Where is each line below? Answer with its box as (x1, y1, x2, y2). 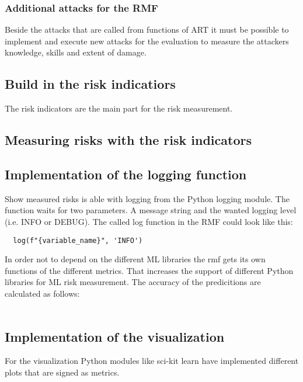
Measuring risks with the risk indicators (5, 131, 252, 149)
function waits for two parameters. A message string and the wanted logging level (5, 204, 297, 216)
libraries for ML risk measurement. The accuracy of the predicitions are (5, 276, 261, 288)
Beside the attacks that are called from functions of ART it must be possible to (5, 23, 289, 36)
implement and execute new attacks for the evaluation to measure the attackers (5, 34, 289, 47)
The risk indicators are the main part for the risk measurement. (5, 102, 233, 114)
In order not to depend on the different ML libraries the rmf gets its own (5, 253, 266, 265)
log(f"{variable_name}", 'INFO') (13, 236, 143, 245)
